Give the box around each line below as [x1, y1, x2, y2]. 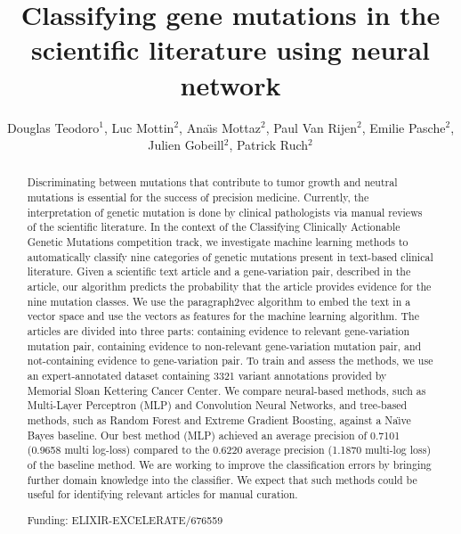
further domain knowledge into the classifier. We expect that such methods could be [27, 472, 417, 487]
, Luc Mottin [104, 118, 174, 136]
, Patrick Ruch [229, 136, 309, 154]
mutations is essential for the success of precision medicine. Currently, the [27, 190, 369, 205]
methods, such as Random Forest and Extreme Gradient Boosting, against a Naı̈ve [27, 412, 411, 427]
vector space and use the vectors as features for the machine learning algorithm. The [27, 308, 419, 324]
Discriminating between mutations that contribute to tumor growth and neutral [27, 175, 398, 190]
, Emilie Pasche [361, 118, 446, 136]
